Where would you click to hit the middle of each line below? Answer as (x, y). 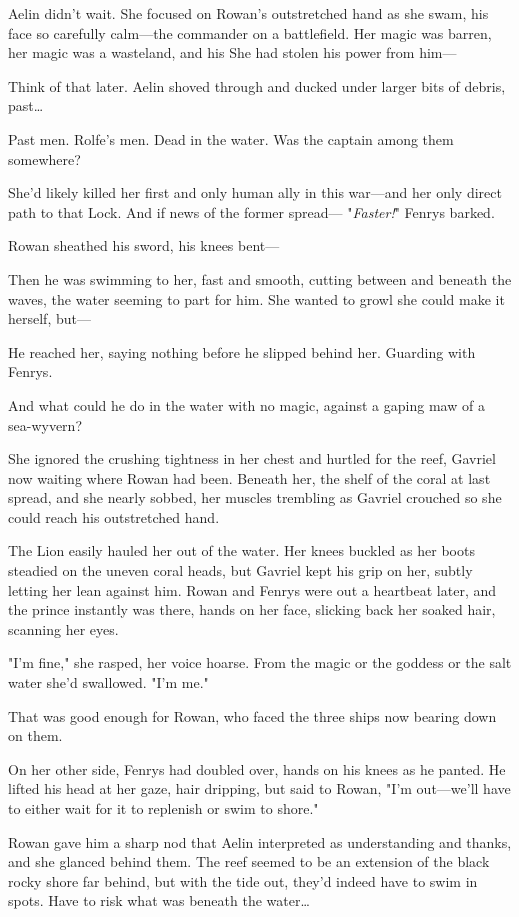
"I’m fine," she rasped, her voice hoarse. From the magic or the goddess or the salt (260, 662)
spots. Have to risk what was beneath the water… (159, 900)
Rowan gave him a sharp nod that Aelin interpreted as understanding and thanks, (260, 841)
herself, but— (49, 318)
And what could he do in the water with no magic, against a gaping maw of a (246, 404)
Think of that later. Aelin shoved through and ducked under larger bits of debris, (257, 85)
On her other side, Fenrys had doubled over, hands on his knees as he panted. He (257, 768)
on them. (35, 735)
